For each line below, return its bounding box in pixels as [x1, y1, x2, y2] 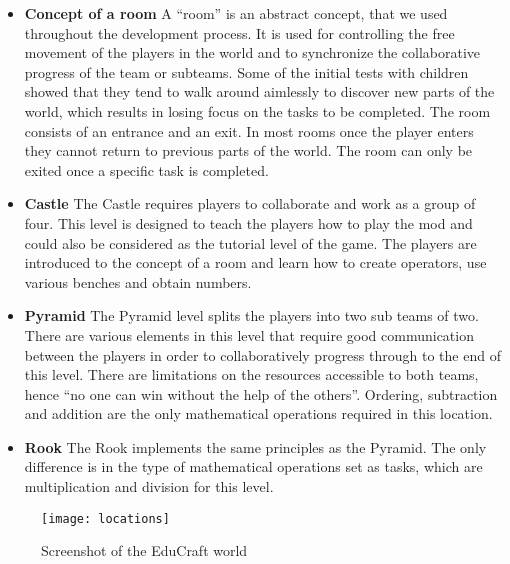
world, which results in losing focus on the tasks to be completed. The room [24, 100, 491, 121]
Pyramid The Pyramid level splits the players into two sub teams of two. [24, 305, 479, 326]
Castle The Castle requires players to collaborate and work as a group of [24, 193, 476, 214]
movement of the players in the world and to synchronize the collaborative [24, 42, 481, 63]
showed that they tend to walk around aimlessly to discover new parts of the [24, 81, 495, 102]
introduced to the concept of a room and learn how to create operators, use [24, 252, 487, 273]
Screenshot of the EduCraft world [41, 540, 248, 561]
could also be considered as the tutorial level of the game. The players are [24, 232, 477, 253]
